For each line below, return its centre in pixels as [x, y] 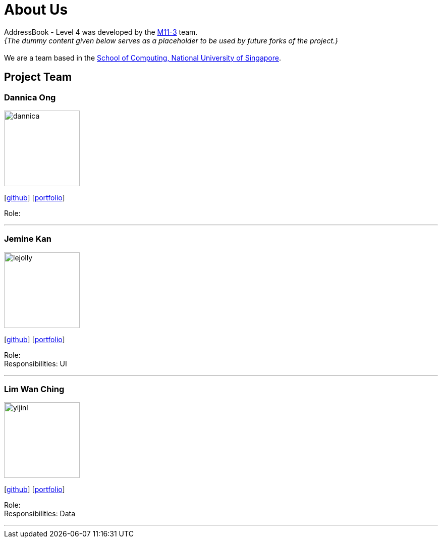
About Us [36, 10]
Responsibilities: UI [36, 363]
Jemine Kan [28, 239]
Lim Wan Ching [34, 389]
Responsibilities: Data [40, 514]
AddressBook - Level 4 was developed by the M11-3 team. [101, 32]
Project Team [38, 77]
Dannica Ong [30, 97]
